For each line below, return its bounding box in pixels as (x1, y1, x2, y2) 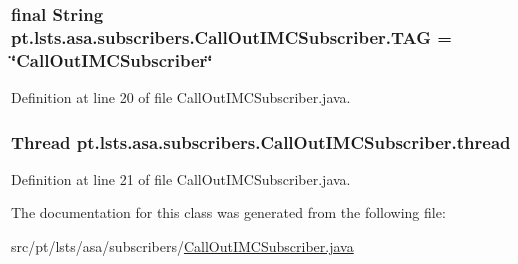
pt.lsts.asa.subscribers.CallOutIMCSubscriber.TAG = (11, 24, 452, 49)
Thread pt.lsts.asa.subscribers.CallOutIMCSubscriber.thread (11, 129, 511, 154)
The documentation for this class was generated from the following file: (11, 202, 446, 223)
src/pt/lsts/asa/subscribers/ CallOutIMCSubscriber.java (11, 236, 354, 257)
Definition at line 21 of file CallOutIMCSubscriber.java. (11, 168, 351, 189)
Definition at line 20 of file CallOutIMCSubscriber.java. (11, 87, 351, 108)
